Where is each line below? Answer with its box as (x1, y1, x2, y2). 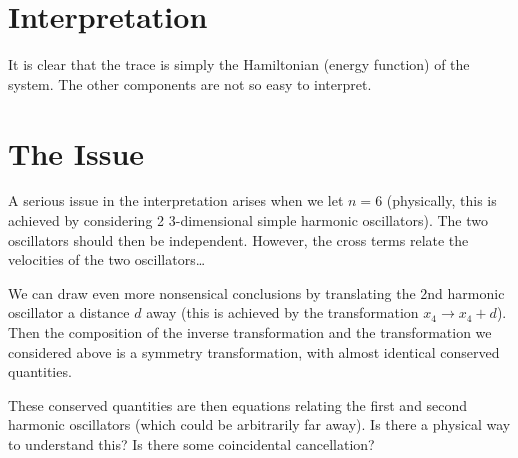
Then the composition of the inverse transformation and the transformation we (8, 322, 492, 342)
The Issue (8, 132, 145, 173)
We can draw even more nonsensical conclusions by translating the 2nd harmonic (8, 282, 505, 303)
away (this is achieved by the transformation (146, 302, 419, 323)
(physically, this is (386, 190, 497, 211)
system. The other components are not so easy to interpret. (8, 73, 372, 94)
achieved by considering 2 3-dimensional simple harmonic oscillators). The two (8, 210, 488, 231)
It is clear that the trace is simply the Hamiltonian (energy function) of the (8, 54, 470, 75)
